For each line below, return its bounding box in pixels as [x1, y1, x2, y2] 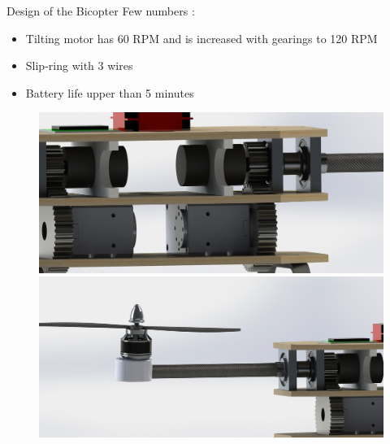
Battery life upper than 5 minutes [25, 84, 194, 101]
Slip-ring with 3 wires [25, 57, 133, 74]
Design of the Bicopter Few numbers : [6, 2, 195, 19]
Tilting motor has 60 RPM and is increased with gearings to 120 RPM [25, 29, 378, 46]
